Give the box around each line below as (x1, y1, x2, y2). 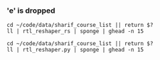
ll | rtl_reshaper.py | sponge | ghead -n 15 (6, 47, 144, 54)
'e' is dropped (6, 6, 55, 16)
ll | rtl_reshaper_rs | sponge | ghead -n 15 (6, 28, 144, 35)
